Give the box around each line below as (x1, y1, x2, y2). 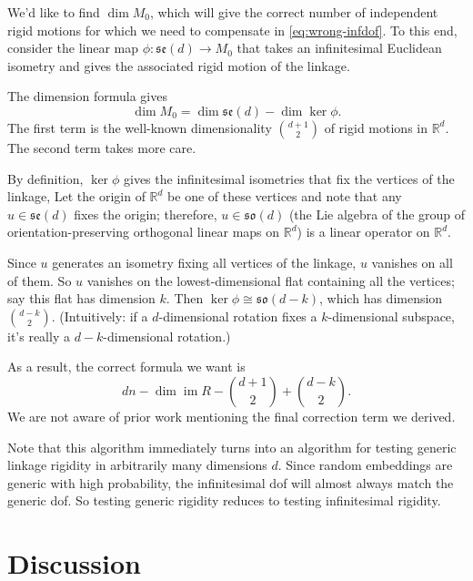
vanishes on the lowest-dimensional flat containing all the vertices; (86, 270, 455, 290)
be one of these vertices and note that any (167, 187, 402, 206)
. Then (166, 289, 204, 308)
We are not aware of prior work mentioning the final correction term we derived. (7, 406, 456, 425)
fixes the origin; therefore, (74, 204, 217, 223)
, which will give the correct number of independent (149, 3, 438, 21)
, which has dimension (319, 289, 443, 308)
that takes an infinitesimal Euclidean (236, 38, 442, 57)
